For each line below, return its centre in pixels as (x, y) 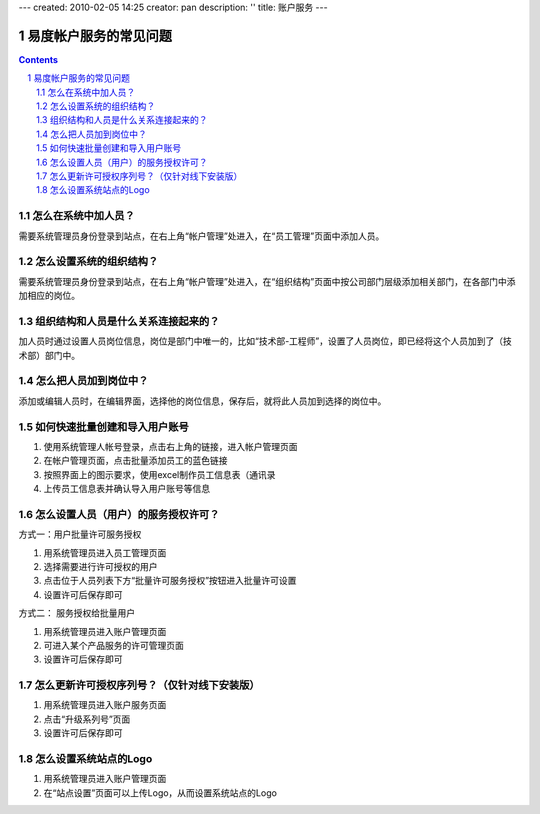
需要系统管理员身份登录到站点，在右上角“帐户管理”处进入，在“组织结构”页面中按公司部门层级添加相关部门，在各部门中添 (267, 281)
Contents (38, 59)
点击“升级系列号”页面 (87, 719)
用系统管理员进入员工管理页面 (105, 552)
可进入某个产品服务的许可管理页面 (113, 645)
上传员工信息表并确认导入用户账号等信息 (126, 489)
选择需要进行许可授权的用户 (100, 566)
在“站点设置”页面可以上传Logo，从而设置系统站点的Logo (160, 792)
